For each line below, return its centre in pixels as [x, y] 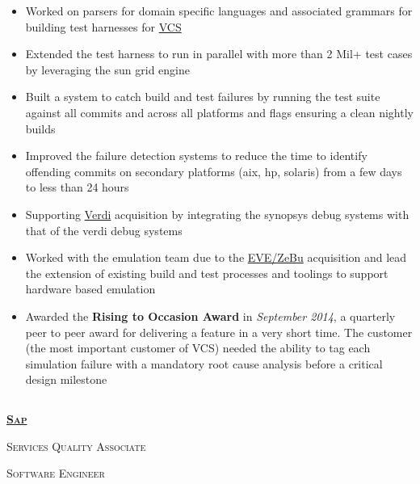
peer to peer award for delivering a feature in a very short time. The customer [219, 332]
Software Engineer [56, 473]
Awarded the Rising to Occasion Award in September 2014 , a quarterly [210, 316]
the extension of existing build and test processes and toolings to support [207, 273]
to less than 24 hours [77, 187]
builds [40, 128]
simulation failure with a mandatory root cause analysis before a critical [204, 363]
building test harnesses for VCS [103, 26]
